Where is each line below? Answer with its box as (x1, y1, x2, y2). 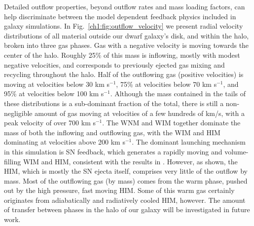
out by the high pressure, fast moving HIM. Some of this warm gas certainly (4, 185, 235, 195)
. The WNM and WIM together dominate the (102, 117, 241, 128)
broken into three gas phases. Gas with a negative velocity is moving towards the (4, 40, 249, 50)
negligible (4, 108, 33, 118)
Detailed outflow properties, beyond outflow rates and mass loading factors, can (4, 1, 245, 11)
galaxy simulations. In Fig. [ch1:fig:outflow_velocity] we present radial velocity (4, 21, 243, 31)
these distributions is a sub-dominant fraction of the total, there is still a (4, 98, 224, 108)
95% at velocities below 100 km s (4, 88, 104, 99)
